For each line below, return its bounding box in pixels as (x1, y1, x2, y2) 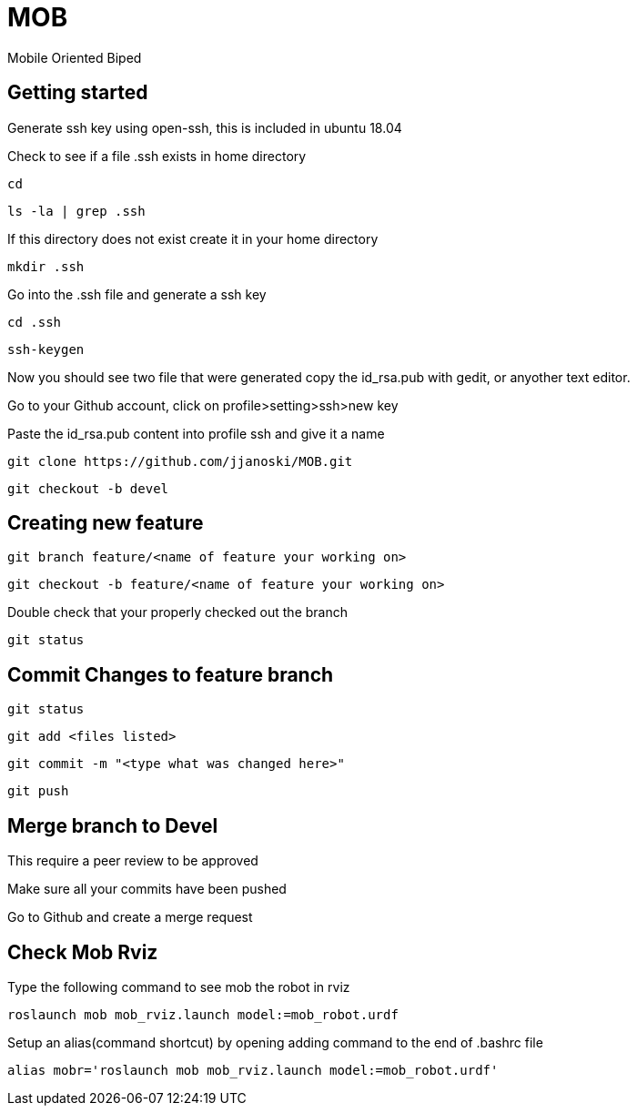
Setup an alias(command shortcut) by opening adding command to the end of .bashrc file (7, 1034, 543, 1050)
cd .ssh (7, 314, 62, 329)
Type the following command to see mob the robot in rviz (7, 978, 350, 995)
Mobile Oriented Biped (7, 49, 142, 66)
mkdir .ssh (7, 258, 85, 274)
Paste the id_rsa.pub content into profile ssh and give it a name (7, 425, 385, 441)
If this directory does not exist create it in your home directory (7, 230, 379, 247)
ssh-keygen (7, 341, 85, 357)
